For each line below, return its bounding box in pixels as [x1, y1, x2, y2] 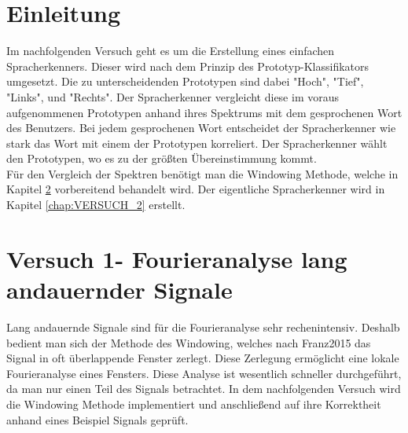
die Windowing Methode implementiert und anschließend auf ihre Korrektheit [6, 395, 381, 412]
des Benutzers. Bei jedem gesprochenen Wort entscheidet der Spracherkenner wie [6, 119, 396, 136]
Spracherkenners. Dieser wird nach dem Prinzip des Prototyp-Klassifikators [6, 57, 369, 74]
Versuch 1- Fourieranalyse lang [6, 242, 347, 274]
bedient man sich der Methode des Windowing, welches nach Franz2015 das [6, 334, 371, 350]
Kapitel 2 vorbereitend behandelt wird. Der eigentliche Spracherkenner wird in [6, 181, 385, 197]
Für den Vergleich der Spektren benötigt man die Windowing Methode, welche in [6, 165, 399, 182]
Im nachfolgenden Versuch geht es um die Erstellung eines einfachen [6, 42, 335, 59]
